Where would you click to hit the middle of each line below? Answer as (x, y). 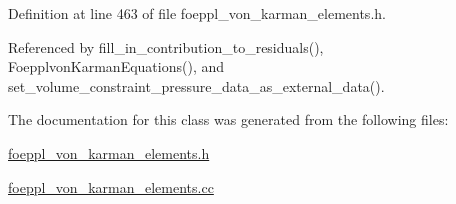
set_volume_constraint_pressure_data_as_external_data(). (196, 85)
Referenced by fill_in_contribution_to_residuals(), (166, 46)
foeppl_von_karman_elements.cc (111, 186)
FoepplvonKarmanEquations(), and (116, 66)
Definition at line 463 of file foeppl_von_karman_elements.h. (197, 13)
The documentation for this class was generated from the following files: (228, 119)
